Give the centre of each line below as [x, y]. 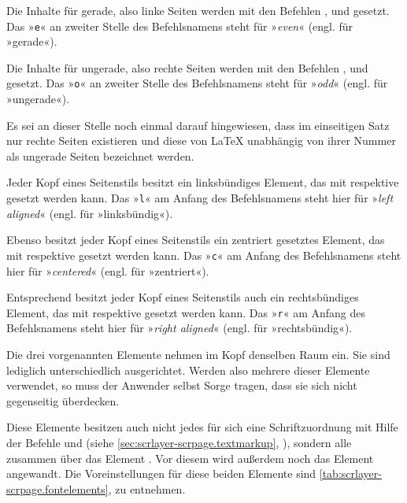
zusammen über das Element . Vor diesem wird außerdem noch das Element [190, 458]
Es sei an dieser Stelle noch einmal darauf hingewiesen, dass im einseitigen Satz [198, 125]
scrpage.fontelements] [57, 488]
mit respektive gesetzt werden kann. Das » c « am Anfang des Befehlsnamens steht [204, 255]
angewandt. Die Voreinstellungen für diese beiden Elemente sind [161, 473]
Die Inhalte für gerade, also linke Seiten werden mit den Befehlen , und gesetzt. [198, 10]
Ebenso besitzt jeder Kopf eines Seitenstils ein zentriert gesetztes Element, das [196, 240]
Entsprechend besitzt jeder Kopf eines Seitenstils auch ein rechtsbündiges [183, 297]
